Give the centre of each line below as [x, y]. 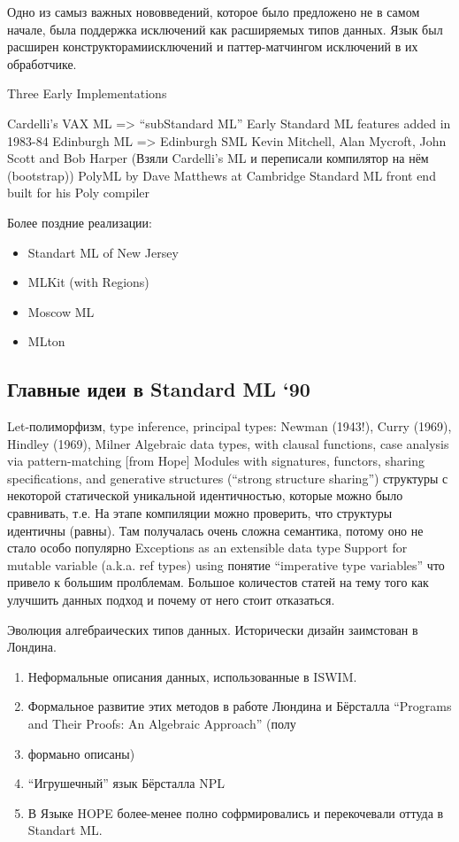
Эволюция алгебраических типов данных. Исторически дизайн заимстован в [213, 629]
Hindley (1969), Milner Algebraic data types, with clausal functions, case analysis [228, 443]
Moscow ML [61, 311]
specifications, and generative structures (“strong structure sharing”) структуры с [228, 478]
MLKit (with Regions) [88, 282]
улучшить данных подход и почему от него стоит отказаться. [171, 600]
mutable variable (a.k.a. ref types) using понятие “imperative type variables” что [226, 564]
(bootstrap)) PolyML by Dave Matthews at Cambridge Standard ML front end [222, 175]
